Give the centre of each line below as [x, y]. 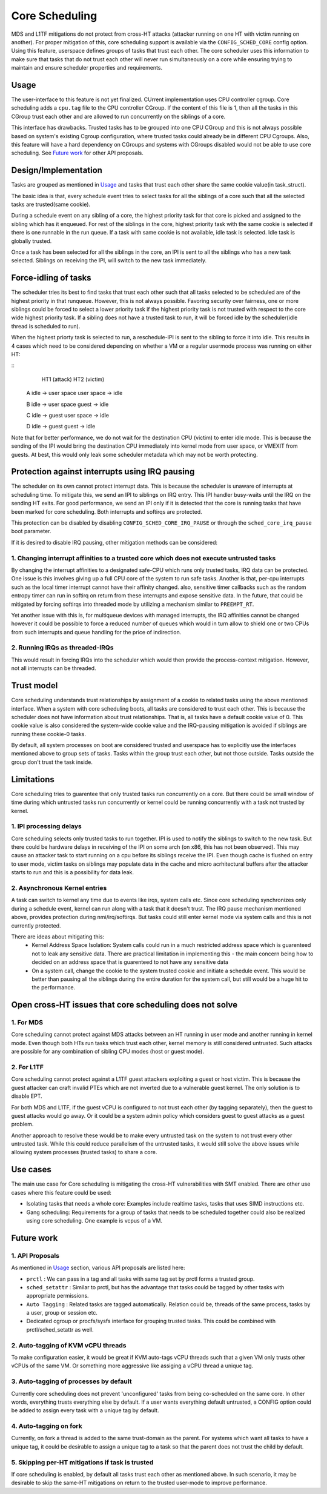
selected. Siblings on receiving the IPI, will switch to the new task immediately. [109, 261]
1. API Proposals [35, 1255]
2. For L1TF [27, 1067]
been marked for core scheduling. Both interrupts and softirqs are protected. [107, 511]
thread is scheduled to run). [46, 326]
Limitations [33, 779]
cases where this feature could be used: [61, 1192]
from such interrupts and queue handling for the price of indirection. [96, 632]
